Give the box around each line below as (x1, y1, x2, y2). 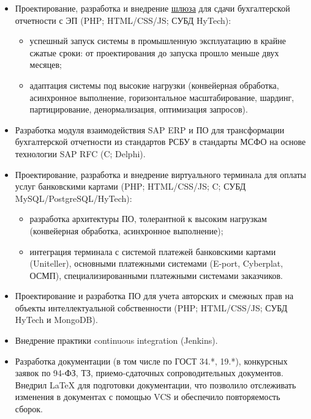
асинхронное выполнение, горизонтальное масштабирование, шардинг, (29, 91, 294, 103)
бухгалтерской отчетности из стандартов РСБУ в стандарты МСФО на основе (15, 135, 306, 148)
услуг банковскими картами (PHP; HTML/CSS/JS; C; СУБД (15, 180, 246, 193)
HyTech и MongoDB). (15, 313, 98, 326)
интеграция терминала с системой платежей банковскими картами (29, 245, 276, 258)
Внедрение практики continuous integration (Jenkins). (15, 334, 218, 347)
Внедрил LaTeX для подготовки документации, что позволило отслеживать (15, 378, 296, 391)
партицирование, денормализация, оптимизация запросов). (29, 103, 248, 116)
